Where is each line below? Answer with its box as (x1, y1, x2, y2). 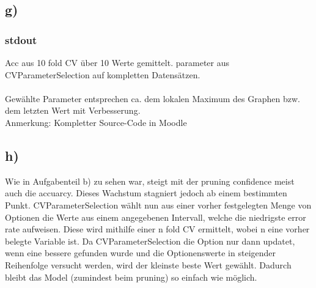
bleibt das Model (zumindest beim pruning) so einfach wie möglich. (5, 270, 257, 283)
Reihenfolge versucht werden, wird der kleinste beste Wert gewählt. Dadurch (5, 258, 292, 271)
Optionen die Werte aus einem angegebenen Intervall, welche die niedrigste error (5, 210, 306, 223)
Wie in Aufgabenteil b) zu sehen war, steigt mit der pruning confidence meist (5, 174, 295, 187)
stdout (5, 32, 37, 47)
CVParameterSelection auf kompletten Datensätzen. (5, 68, 200, 81)
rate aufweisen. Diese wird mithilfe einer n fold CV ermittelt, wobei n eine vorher (5, 223, 310, 235)
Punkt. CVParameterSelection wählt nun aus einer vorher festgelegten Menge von (5, 198, 312, 211)
